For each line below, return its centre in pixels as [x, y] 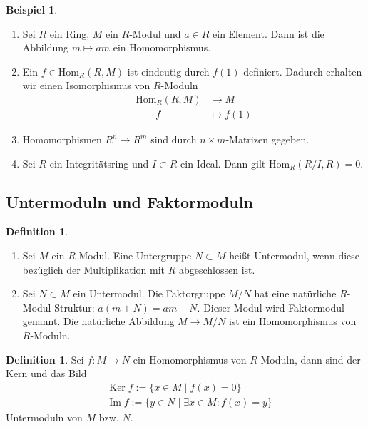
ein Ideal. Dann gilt [223, 163]
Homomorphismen [62, 139]
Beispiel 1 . [32, 9]
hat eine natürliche [295, 293]
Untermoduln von [44, 417]
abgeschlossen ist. [217, 269]
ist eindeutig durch [168, 71]
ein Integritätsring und [99, 163]
